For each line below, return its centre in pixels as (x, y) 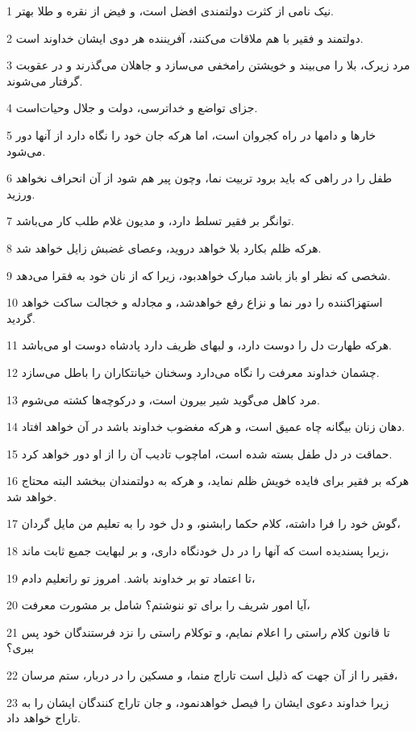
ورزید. (21, 193)
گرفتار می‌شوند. (45, 80)
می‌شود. (26, 151)
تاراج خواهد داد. (44, 718)
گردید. (21, 318)
